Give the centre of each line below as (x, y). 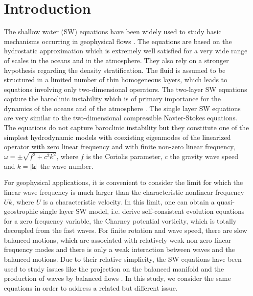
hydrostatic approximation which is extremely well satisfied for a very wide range (126, 51)
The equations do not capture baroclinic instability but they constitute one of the (126, 127)
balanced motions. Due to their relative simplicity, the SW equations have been (123, 259)
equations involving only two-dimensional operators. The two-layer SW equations (126, 89)
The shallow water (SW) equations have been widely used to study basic (113, 32)
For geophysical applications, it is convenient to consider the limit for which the (124, 182)
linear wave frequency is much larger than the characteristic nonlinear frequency (124, 192)
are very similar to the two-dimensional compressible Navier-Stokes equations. (121, 118)
